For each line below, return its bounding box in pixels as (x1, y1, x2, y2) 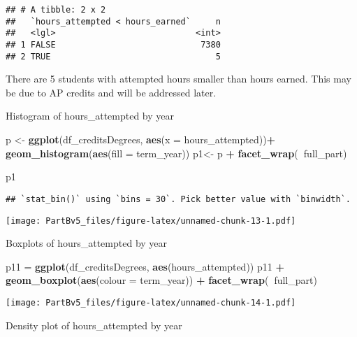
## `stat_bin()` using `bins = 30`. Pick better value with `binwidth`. (6, 194, 351, 204)
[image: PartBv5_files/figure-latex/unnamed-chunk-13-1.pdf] (6, 215, 296, 226)
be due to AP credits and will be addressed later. (6, 85, 217, 99)
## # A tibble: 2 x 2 (6, 5, 106, 15)
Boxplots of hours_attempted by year (6, 236, 168, 250)
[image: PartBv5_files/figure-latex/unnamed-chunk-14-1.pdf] (6, 297, 296, 308)
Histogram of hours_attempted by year (6, 108, 174, 123)
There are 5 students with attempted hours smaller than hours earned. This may (6, 71, 351, 86)
